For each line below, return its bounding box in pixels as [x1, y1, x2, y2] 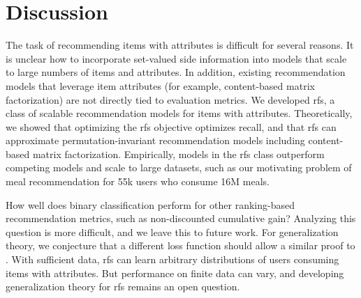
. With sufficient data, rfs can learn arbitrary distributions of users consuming [6, 252, 339, 267]
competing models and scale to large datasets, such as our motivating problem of [6, 160, 352, 175]
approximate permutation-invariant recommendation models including [6, 133, 305, 148]
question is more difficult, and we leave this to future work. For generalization [6, 224, 339, 239]
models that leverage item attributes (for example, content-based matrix [6, 78, 315, 93]
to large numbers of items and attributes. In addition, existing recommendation [6, 65, 346, 79]
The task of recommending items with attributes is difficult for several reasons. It [6, 38, 354, 52]
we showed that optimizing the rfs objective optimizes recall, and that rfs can [6, 119, 337, 134]
